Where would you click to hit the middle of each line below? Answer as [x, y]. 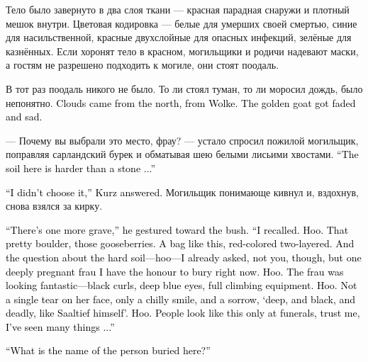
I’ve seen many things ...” [60, 326]
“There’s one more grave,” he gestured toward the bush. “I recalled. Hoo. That [177, 229]
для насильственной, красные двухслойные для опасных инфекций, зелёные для [179, 37]
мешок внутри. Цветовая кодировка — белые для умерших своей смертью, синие [182, 23]
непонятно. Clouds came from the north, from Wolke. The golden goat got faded [181, 102]
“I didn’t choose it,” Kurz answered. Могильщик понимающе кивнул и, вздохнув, [182, 192]
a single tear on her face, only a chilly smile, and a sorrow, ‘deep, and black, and [181, 299]
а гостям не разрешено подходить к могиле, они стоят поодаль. [143, 65]
